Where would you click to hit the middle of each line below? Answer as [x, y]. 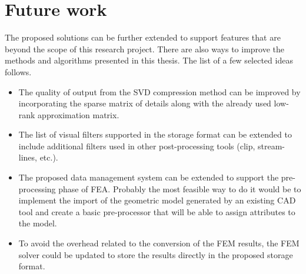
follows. [18, 71]
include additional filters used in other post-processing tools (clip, [137, 146]
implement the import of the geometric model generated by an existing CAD [157, 200]
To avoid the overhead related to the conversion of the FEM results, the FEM [159, 243]
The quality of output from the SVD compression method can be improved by [159, 91]
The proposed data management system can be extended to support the [149, 177]
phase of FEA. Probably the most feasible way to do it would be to [180, 188]
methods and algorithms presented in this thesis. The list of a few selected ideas [149, 60]
